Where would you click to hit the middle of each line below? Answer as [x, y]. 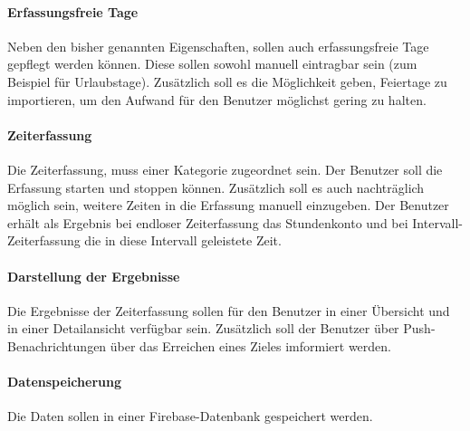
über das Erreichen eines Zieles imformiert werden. [250, 345]
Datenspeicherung [64, 382]
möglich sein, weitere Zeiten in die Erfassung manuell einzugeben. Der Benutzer [228, 205]
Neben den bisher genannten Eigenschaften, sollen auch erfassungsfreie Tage [218, 46]
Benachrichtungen [57, 345]
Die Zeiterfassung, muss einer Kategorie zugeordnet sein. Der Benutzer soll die [225, 169]
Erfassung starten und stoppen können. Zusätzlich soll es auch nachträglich [216, 187]
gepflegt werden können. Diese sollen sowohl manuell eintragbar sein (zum [212, 64]
